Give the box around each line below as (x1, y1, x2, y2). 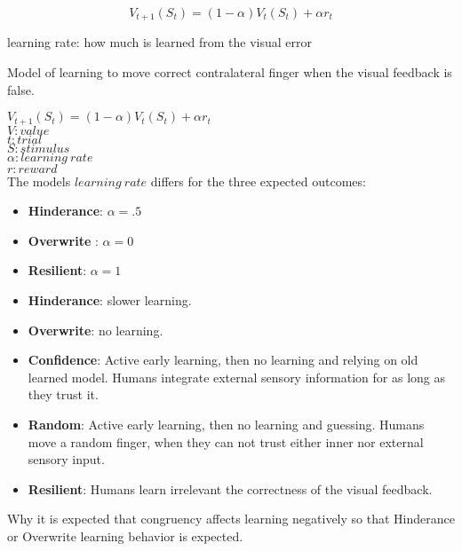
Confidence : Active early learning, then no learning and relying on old (28, 350, 418, 369)
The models (7, 171, 71, 190)
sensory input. (28, 450, 105, 468)
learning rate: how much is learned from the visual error (7, 33, 313, 51)
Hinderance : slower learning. (28, 291, 192, 310)
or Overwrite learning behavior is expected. (7, 527, 243, 545)
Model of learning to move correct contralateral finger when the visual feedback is (7, 63, 452, 82)
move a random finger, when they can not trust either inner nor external (28, 432, 424, 451)
